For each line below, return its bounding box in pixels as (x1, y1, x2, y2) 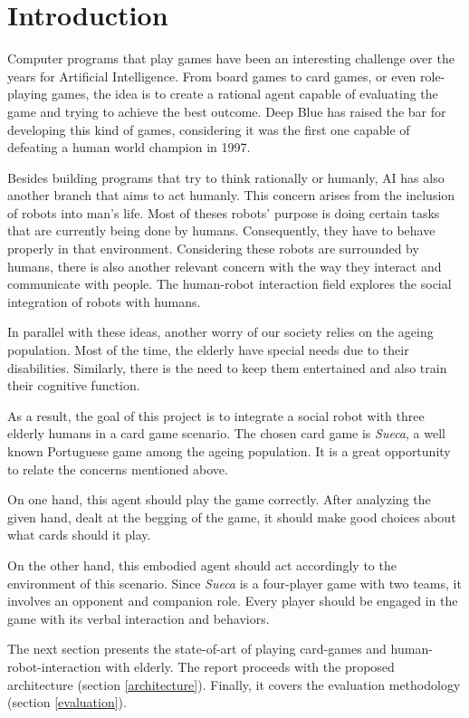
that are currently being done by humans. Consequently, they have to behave (7, 221, 435, 240)
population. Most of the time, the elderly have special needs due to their (7, 340, 409, 359)
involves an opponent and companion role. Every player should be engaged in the (7, 591, 458, 610)
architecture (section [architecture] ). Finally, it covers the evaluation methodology (7, 675, 461, 694)
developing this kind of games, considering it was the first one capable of (7, 120, 410, 139)
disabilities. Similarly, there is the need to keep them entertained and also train (7, 358, 447, 377)
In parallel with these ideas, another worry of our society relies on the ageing (7, 322, 434, 341)
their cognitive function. (7, 376, 140, 395)
